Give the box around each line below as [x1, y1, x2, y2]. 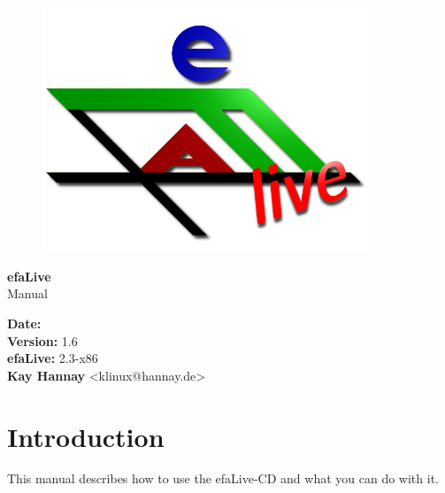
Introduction [7, 418, 165, 454]
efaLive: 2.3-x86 [7, 349, 98, 367]
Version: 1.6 [7, 331, 78, 350]
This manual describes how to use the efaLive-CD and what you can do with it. [7, 469, 439, 488]
